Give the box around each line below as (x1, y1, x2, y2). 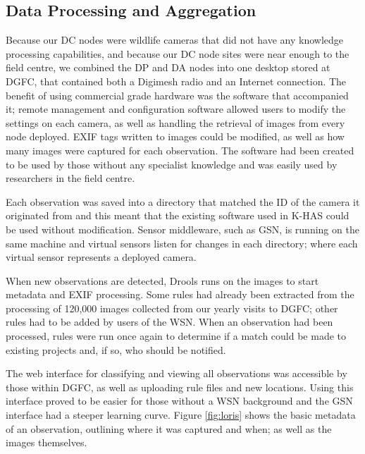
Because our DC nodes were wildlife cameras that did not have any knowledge (6, 32, 344, 47)
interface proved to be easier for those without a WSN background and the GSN (6, 393, 353, 408)
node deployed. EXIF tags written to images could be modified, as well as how (6, 129, 345, 144)
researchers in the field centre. (6, 171, 135, 185)
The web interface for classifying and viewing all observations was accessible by (6, 366, 347, 381)
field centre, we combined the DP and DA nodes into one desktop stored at (6, 60, 330, 75)
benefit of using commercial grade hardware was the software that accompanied (6, 87, 349, 102)
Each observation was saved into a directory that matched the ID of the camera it (6, 194, 360, 209)
